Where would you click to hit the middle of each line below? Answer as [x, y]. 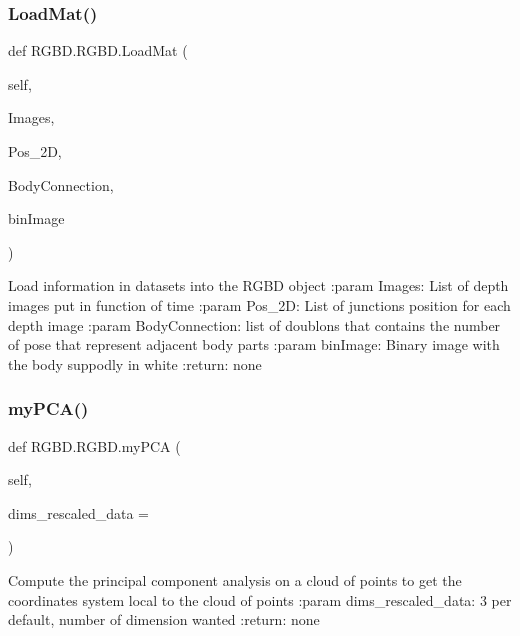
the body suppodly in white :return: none [135, 363]
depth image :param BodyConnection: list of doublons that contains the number [254, 324]
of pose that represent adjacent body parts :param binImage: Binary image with [254, 344]
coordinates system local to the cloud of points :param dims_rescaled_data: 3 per [260, 599]
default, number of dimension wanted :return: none [164, 619]
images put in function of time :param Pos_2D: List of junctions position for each [259, 304]
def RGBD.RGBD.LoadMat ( [98, 50]
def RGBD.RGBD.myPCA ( [94, 445]
